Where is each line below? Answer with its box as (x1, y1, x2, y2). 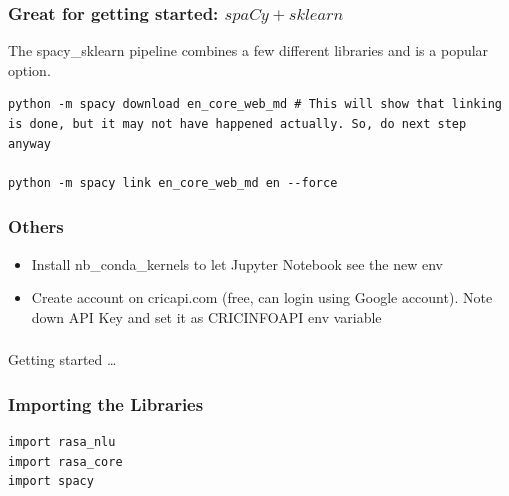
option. (8, 59, 51, 80)
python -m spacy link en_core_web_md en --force (8, 175, 338, 190)
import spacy (8, 474, 94, 489)
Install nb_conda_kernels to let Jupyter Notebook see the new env (31, 253, 443, 274)
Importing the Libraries (8, 391, 204, 416)
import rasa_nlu (8, 435, 116, 450)
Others (8, 214, 64, 239)
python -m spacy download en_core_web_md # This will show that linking (8, 97, 502, 112)
